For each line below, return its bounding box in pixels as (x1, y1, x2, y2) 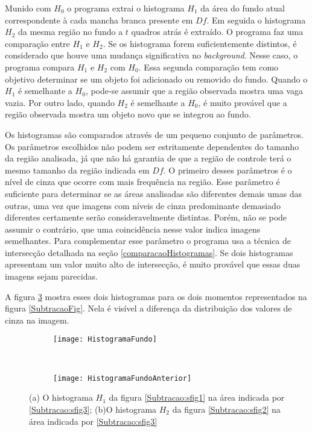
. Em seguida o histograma (206, 13, 306, 26)
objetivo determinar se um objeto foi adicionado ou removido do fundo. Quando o (5, 72, 308, 85)
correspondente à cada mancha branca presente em (5, 13, 193, 26)
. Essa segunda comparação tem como (138, 60, 279, 73)
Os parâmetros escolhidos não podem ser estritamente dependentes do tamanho (5, 140, 299, 152)
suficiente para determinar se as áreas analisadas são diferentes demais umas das (5, 187, 302, 199)
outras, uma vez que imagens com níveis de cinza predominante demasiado (5, 199, 281, 211)
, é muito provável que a (198, 96, 287, 108)
